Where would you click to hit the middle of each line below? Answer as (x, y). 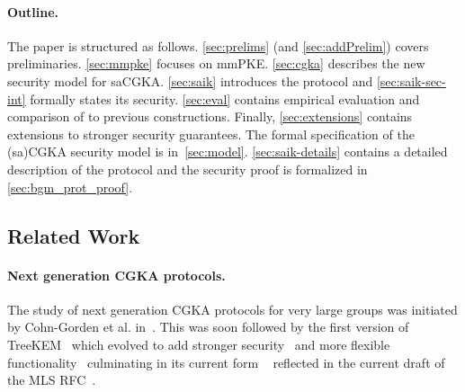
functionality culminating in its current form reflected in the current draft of (226, 362)
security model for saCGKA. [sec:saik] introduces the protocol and (190, 80)
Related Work (74, 235)
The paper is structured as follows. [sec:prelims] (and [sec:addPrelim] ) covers (218, 45)
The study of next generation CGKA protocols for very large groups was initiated (232, 309)
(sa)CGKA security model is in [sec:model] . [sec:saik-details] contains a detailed (228, 151)
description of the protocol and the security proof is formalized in (188, 169)
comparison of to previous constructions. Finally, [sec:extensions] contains (210, 116)
